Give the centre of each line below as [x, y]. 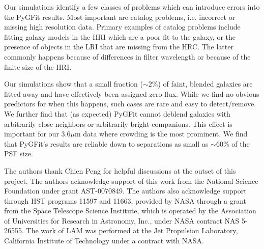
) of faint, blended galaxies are [205, 84]
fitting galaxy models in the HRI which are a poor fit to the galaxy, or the [120, 36]
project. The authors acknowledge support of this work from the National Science [131, 181]
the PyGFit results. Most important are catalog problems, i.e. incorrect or [120, 17]
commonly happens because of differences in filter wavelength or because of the [127, 56]
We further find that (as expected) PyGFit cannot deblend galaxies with [117, 113]
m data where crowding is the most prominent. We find [161, 134]
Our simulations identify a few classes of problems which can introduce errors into [132, 7]
